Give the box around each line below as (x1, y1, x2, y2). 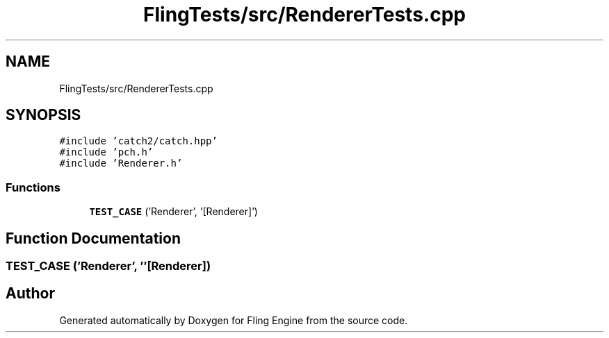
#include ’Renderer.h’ (59, 158, 183, 169)
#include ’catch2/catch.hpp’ (59, 135, 218, 147)
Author (6, 285, 55, 303)
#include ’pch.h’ (59, 146, 154, 158)
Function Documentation (6, 229, 181, 247)
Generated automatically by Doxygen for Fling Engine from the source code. (59, 314, 408, 326)
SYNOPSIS (6, 106, 81, 124)
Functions (6, 180, 60, 194)
